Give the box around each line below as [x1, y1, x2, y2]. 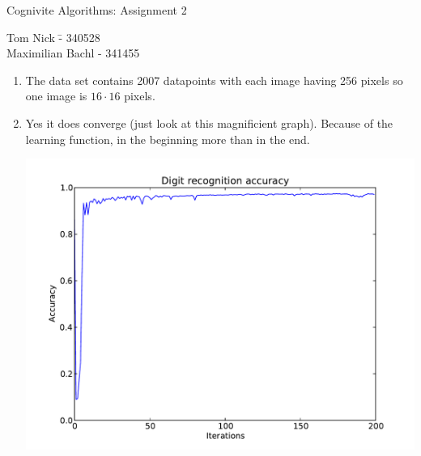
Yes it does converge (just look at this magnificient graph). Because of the [25, 114, 393, 131]
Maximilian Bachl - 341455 [6, 44, 140, 61]
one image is [25, 87, 87, 104]
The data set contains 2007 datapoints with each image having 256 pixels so [25, 71, 403, 88]
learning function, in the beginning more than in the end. [25, 130, 310, 147]
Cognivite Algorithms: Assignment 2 [6, 2, 187, 18]
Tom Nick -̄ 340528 [6, 28, 100, 45]
